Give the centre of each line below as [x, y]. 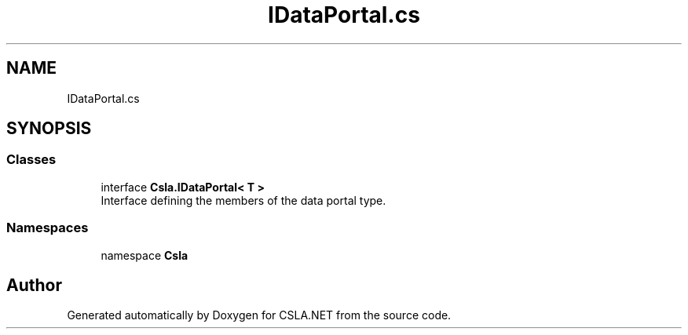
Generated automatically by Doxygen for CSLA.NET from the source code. [259, 315]
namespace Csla [145, 255]
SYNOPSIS [49, 129]
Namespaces [48, 228]
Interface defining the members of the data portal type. [243, 200]
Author [34, 285]
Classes [31, 160]
